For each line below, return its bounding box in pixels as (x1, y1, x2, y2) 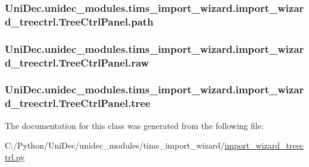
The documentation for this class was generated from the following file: (5, 119, 264, 131)
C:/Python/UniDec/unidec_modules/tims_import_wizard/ (5, 139, 225, 152)
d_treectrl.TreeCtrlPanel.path (5, 14, 154, 29)
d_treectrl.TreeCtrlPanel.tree (5, 96, 151, 111)
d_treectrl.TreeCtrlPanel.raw (5, 55, 149, 70)
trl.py (5, 150, 25, 163)
